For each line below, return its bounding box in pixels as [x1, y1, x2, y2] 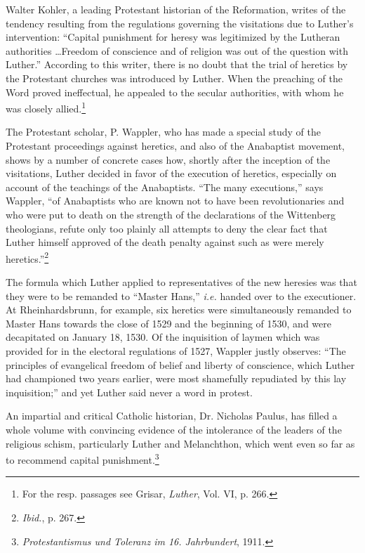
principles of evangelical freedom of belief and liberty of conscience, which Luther [6, 357, 355, 372]
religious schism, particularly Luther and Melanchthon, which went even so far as [6, 436, 355, 450]
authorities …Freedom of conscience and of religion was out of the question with [6, 43, 348, 58]
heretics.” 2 [6, 249, 49, 266]
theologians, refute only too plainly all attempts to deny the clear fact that [6, 221, 328, 235]
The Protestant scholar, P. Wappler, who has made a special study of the [6, 124, 321, 139]
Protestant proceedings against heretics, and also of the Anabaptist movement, [6, 138, 345, 152]
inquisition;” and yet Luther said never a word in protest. [6, 384, 253, 399]
